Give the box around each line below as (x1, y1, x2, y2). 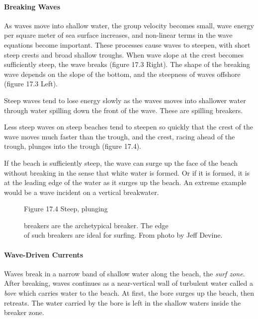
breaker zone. (4, 307, 44, 318)
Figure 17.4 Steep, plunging (24, 203, 108, 214)
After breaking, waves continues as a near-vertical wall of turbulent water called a (4, 278, 253, 288)
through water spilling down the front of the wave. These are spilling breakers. (4, 105, 243, 115)
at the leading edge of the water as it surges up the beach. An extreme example (4, 177, 247, 188)
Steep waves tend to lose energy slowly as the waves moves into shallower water (4, 95, 246, 105)
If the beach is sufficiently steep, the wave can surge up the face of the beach (4, 157, 238, 168)
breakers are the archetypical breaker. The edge (24, 220, 169, 230)
